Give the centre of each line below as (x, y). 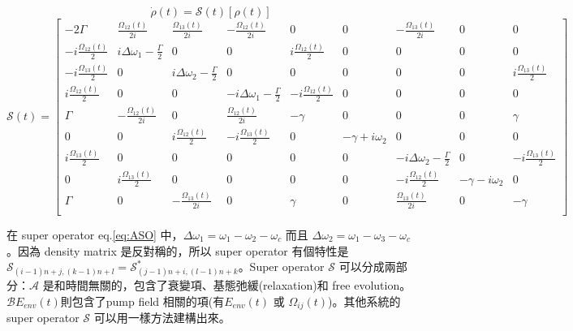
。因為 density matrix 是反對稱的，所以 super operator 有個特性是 (178, 250)
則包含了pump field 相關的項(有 (142, 301)
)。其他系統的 (364, 301)
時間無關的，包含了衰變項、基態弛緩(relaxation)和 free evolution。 (238, 285)
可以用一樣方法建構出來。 (162, 318)
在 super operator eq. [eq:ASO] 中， (95, 235)
